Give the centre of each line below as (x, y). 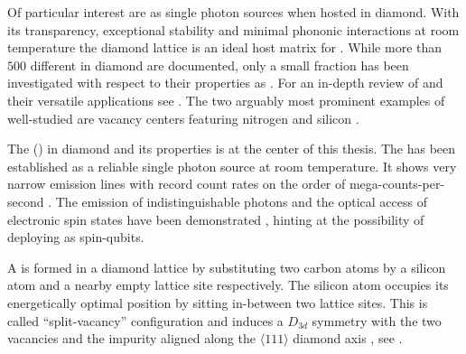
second (26, 201)
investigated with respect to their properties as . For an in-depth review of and (225, 83)
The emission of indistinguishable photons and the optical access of (241, 201)
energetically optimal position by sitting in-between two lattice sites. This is (218, 302)
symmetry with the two (377, 320)
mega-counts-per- (397, 184)
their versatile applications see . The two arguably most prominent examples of (226, 100)
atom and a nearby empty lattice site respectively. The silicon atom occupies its (228, 285)
